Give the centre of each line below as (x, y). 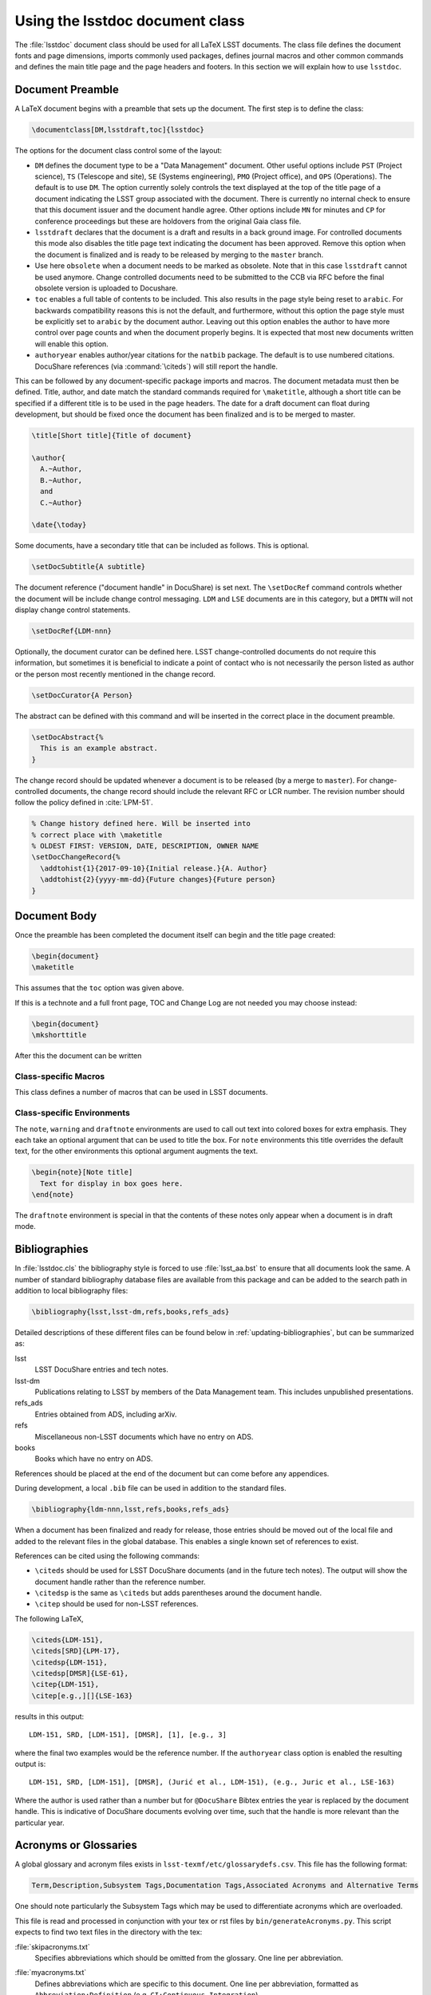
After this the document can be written (78, 1056)
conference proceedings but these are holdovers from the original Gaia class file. (168, 221)
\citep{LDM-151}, (65, 1685)
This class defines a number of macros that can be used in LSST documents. (141, 1092)
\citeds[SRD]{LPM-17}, (76, 1651)
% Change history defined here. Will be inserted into (141, 824)
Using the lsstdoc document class (130, 21)
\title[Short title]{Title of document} (111, 436)
